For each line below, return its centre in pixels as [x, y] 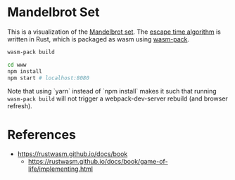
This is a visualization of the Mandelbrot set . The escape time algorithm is [114, 32]
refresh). [20, 106]
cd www [17, 65]
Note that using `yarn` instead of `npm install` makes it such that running [112, 91]
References [42, 135]
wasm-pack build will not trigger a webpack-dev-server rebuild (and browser [118, 98]
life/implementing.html [61, 169]
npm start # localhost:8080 [49, 78]
